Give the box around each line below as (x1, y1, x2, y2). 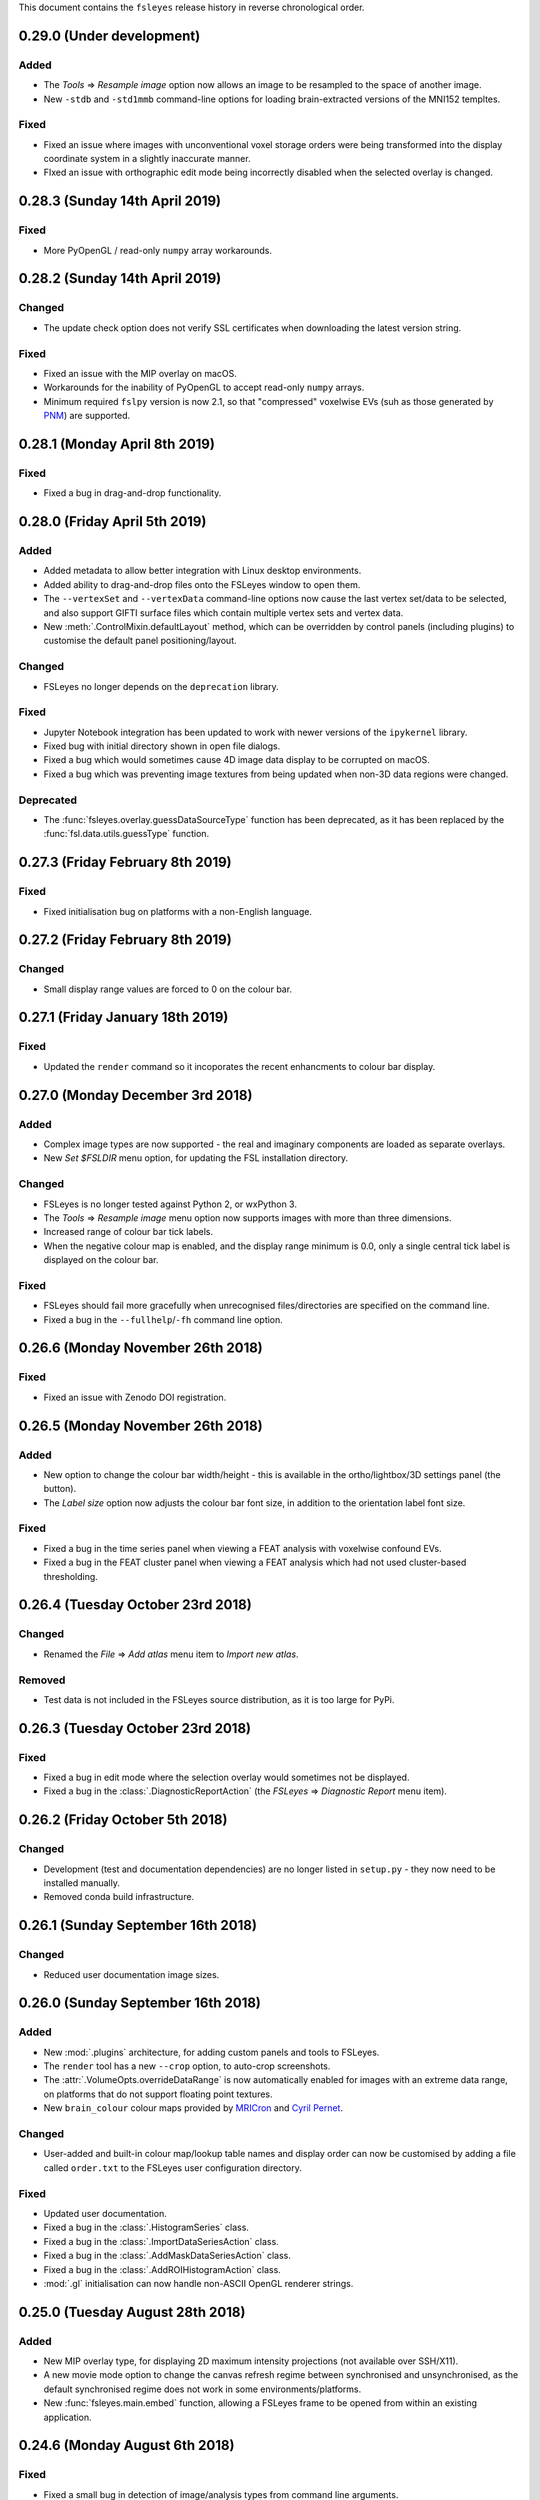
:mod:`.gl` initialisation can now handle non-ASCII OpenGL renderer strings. (43, 2277, 354, 2289)
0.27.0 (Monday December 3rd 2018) (18, 1086, 253, 1104)
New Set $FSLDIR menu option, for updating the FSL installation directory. (43, 1152, 349, 1164)
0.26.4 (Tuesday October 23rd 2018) (18, 1596, 252, 1614)
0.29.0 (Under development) (18, 27, 201, 44)
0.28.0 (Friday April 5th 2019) (18, 513, 207, 530)
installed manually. (43, 1877, 120, 1889)
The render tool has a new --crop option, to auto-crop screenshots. (43, 2060, 331, 2072)
